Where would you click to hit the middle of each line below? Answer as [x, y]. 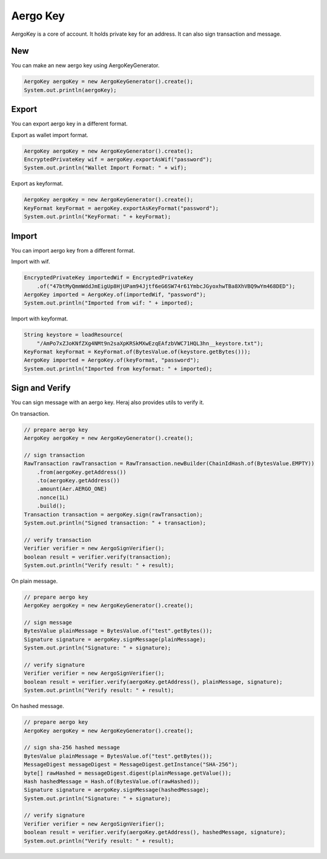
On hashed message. [38, 706]
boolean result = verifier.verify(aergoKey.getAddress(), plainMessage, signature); [153, 682]
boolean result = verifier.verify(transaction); [97, 557]
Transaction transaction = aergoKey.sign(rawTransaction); [113, 514]
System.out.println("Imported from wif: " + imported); [109, 303]
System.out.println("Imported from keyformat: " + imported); [118, 369]
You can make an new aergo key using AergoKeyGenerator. [85, 65]
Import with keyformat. [40, 319]
